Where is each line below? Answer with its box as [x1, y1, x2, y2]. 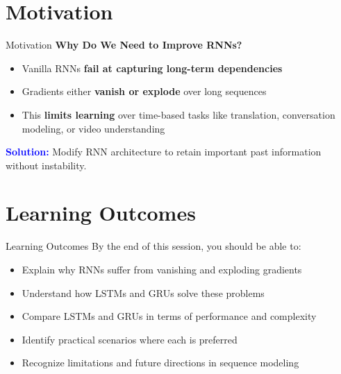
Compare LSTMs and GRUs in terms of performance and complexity [22, 309, 317, 323]
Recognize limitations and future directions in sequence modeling [22, 355, 299, 370]
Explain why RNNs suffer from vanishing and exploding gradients [22, 262, 302, 276]
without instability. [6, 158, 87, 172]
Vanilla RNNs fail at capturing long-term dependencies [22, 60, 283, 75]
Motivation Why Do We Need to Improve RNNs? [6, 37, 242, 52]
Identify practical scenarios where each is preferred [22, 332, 238, 346]
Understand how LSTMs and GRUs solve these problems [22, 285, 265, 300]
